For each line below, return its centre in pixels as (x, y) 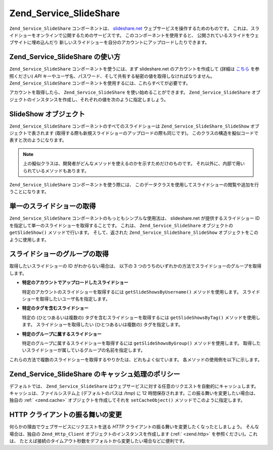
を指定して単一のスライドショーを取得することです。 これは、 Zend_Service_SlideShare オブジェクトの (121, 225)
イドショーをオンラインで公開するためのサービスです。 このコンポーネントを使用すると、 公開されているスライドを (130, 35)
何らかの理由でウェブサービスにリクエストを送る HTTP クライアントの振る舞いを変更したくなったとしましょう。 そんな (134, 427)
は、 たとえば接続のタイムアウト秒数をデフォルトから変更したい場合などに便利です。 (98, 441)
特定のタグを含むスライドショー (55, 308)
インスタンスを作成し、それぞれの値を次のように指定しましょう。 (100, 99)
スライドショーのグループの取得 (59, 254)
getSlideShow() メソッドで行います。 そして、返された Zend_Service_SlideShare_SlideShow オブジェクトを (129, 232)
